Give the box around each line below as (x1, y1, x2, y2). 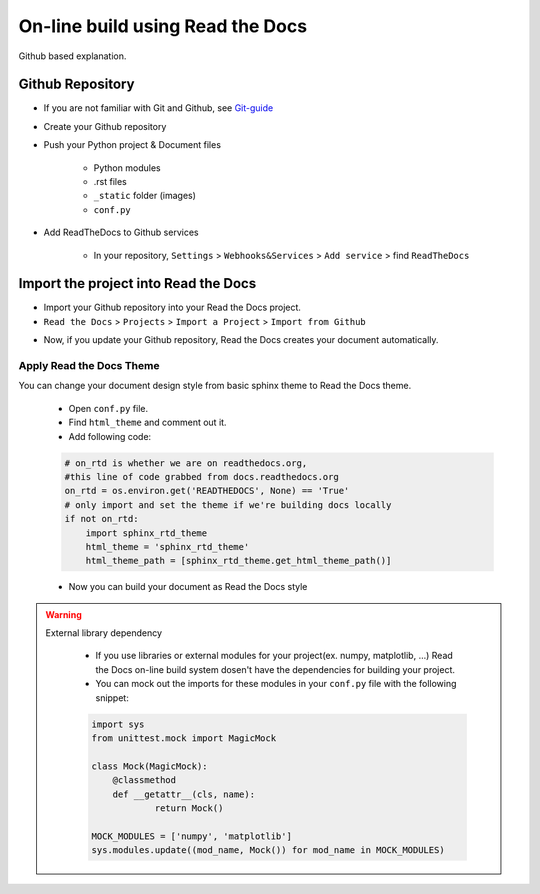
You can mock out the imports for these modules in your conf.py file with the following (95, 678, 457, 690)
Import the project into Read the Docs (18, 275, 257, 292)
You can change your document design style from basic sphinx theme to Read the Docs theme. (18, 380, 412, 392)
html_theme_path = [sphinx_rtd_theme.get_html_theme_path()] (85, 555, 392, 567)
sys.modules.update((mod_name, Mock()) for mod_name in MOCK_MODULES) (91, 845, 445, 856)
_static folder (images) (93, 190, 197, 202)
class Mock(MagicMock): (91, 760, 209, 772)
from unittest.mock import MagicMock (91, 733, 277, 744)
